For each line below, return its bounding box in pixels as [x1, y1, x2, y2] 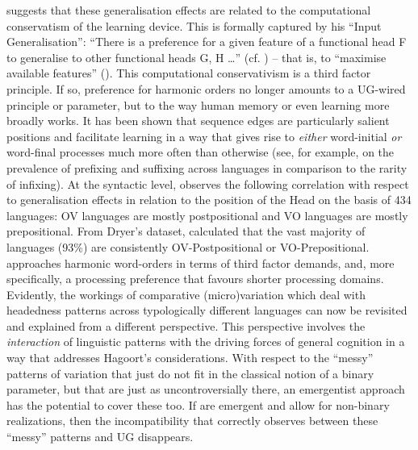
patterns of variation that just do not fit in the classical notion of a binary [6, 365, 374, 381]
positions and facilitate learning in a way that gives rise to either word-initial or [6, 127, 402, 144]
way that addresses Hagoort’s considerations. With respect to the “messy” [6, 349, 374, 366]
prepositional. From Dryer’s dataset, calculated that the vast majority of [6, 223, 366, 240]
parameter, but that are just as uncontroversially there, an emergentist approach [6, 381, 405, 398]
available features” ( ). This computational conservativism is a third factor [6, 65, 371, 81]
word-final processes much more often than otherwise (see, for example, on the [6, 144, 395, 160]
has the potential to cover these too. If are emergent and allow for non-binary [6, 396, 390, 413]
